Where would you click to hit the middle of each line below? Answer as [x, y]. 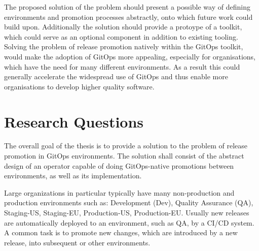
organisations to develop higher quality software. [79, 86]
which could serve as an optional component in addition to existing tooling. [121, 36]
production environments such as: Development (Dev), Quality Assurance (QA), [129, 202]
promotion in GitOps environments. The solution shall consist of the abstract [124, 156]
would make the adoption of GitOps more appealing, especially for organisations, [130, 56]
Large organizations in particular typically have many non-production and [119, 192]
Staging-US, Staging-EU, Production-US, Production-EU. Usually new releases [127, 213]
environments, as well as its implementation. [73, 176]
